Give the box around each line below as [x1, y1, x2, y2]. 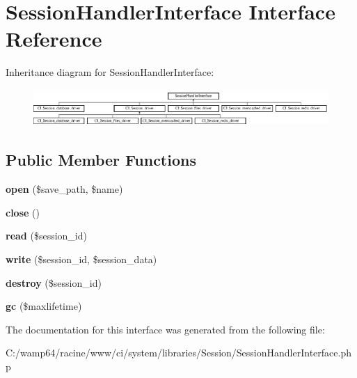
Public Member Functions [6, 149, 196, 171]
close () [6, 205, 40, 219]
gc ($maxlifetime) [6, 299, 82, 313]
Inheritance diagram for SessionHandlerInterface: [6, 65, 214, 79]
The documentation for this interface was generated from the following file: [6, 322, 325, 336]
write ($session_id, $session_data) [6, 251, 157, 266]
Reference [6, 24, 102, 53]
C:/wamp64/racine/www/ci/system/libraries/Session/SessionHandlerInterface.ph [6, 345, 351, 360]
